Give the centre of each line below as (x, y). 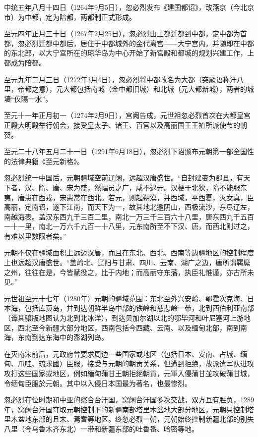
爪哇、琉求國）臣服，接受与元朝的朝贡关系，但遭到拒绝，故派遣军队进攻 (136, 363)
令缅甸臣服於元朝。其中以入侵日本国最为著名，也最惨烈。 (98, 383)
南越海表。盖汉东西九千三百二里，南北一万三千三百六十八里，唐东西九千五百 (129, 216)
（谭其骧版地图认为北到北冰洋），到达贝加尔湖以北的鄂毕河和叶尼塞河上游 (124, 318)
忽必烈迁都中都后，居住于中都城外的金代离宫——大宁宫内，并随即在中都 (136, 43)
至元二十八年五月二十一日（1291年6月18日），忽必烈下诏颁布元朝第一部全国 (126, 151)
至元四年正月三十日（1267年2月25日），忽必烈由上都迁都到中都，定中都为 (122, 33)
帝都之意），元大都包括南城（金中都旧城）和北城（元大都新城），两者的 (132, 89)
